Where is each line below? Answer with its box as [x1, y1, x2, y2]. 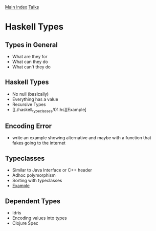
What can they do [12, 59, 48, 64]
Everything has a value [12, 96, 59, 102]
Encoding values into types [12, 215, 67, 221]
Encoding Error [5, 122, 52, 130]
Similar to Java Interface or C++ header [12, 167, 92, 173]
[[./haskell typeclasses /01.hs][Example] [12, 106, 87, 114]
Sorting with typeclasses [12, 178, 63, 184]
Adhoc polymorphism [12, 172, 56, 178]
